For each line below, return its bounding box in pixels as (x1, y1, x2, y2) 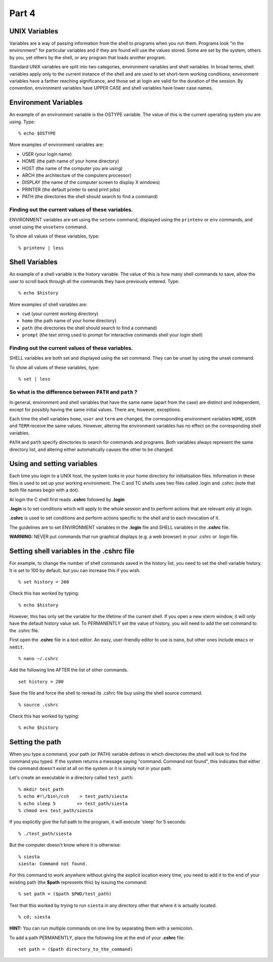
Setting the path (9, 738, 62, 747)
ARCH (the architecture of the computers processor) (22, 172, 131, 178)
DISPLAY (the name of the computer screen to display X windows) (22, 179, 160, 185)
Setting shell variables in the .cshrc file (9, 547, 135, 556)
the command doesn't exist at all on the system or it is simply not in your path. (9, 765, 172, 772)
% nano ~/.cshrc (18, 656, 59, 662)
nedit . (9, 644, 25, 650)
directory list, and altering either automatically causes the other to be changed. (9, 446, 174, 452)
